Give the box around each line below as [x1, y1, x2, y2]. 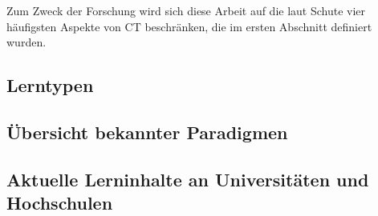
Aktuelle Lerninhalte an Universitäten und [6, 166, 369, 191]
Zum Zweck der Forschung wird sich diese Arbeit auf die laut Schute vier [6, 2, 366, 18]
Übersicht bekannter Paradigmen [6, 119, 288, 144]
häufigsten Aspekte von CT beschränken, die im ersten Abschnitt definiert [6, 18, 372, 34]
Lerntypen [6, 73, 94, 98]
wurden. [6, 34, 47, 50]
